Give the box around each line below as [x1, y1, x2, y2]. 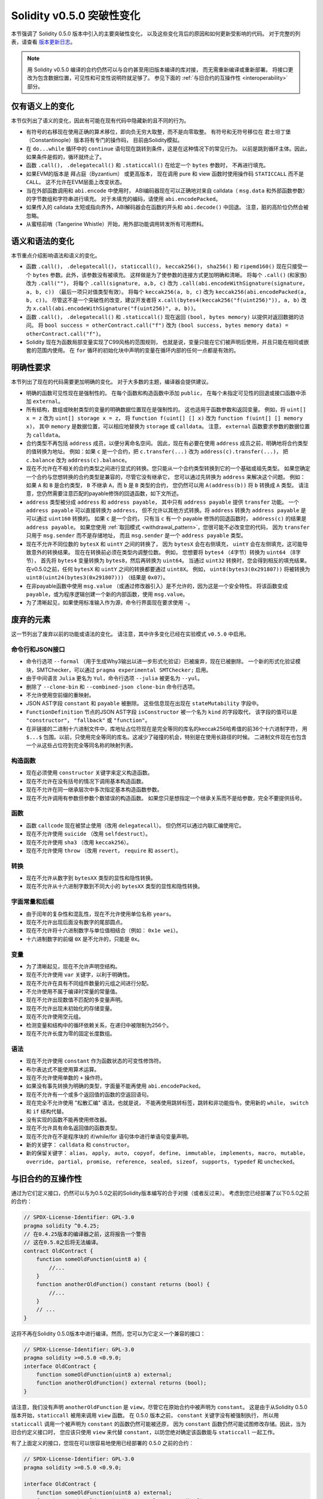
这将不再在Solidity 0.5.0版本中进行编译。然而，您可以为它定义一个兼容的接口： [11, 1330, 206, 1337]
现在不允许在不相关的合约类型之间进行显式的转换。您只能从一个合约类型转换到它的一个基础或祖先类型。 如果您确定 [26, 465, 310, 472]
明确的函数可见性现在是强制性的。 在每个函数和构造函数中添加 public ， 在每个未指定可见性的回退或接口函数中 [26, 389, 301, 396]
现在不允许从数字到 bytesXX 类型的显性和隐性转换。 [26, 874, 156, 881]
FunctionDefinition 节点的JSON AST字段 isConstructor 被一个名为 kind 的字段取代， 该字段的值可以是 [26, 708, 297, 715]
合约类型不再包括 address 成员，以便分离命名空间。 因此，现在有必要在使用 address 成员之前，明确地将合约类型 [26, 440, 308, 447]
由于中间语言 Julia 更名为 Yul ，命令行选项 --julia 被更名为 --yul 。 [26, 675, 203, 682]
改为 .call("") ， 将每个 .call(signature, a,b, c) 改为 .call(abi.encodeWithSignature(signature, [26, 279, 306, 287]
